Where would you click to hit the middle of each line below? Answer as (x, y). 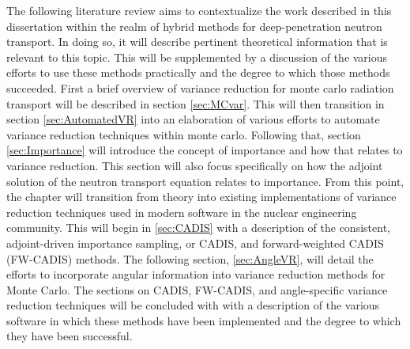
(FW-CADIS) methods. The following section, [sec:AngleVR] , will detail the (190, 258)
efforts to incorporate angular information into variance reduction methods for (196, 274)
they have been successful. (70, 336)
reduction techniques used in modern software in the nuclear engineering (182, 212)
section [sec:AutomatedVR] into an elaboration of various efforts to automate (193, 119)
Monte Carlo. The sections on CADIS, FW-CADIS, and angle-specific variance (197, 289)
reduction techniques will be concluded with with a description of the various (193, 305)
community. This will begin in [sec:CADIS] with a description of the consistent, (198, 228)
